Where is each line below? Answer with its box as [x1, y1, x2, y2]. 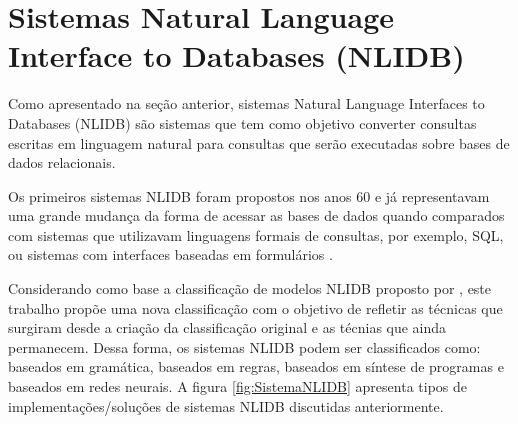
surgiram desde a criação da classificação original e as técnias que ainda [8, 317, 447, 338]
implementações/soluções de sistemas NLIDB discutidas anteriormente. [8, 395, 444, 416]
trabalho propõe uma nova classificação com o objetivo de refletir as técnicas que [8, 297, 503, 318]
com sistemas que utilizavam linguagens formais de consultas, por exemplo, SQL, [8, 224, 504, 245]
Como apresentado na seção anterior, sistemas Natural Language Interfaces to [8, 93, 485, 114]
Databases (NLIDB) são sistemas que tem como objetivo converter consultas [8, 112, 477, 133]
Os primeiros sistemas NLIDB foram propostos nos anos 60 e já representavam [8, 185, 490, 206]
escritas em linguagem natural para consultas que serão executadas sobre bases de [8, 132, 510, 153]
